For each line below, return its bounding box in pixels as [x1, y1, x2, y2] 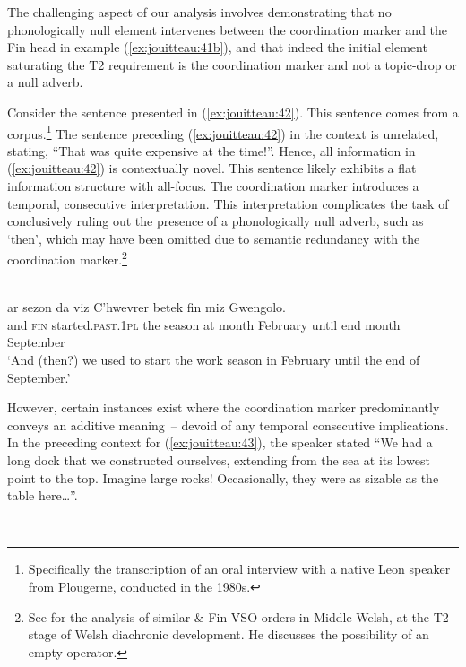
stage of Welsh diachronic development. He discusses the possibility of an [28, 625, 429, 644]
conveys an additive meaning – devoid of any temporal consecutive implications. [7, 415, 449, 434]
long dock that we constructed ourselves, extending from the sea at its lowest [7, 450, 430, 469]
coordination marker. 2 [7, 247, 127, 269]
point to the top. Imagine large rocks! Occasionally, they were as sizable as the [7, 468, 439, 487]
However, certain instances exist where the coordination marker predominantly [7, 398, 440, 417]
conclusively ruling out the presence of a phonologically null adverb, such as [7, 212, 424, 230]
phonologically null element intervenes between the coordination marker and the [7, 20, 448, 39]
